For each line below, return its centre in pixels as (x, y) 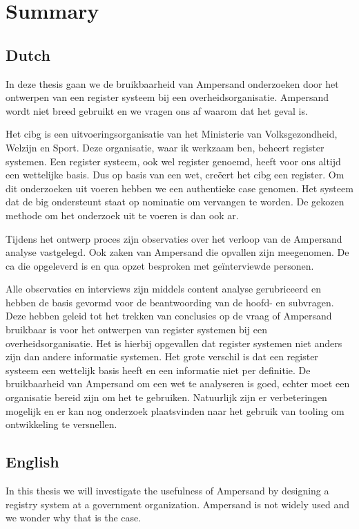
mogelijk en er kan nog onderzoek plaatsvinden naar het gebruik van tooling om (175, 410)
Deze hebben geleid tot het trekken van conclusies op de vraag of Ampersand (169, 316)
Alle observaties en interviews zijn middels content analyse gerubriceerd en (164, 289)
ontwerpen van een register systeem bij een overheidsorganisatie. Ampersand (167, 97)
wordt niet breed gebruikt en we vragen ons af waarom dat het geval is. (157, 110)
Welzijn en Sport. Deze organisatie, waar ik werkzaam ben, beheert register (165, 147)
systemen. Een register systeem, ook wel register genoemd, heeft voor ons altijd (173, 161)
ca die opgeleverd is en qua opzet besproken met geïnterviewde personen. (160, 265)
